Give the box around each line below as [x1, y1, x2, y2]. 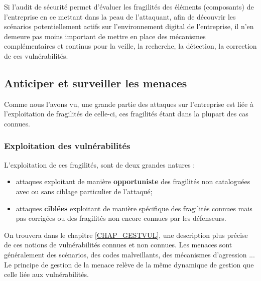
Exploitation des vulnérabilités [4, 139, 130, 152]
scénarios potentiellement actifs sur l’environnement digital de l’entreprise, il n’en [4, 21, 254, 32]
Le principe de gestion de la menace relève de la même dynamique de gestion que [4, 259, 254, 269]
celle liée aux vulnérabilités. [4, 269, 89, 279]
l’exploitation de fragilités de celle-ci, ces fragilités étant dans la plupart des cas [4, 108, 248, 119]
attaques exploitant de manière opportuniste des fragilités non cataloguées [16, 176, 250, 187]
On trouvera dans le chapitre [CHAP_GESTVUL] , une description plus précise [4, 229, 248, 240]
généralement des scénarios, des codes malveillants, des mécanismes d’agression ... [4, 249, 255, 259]
